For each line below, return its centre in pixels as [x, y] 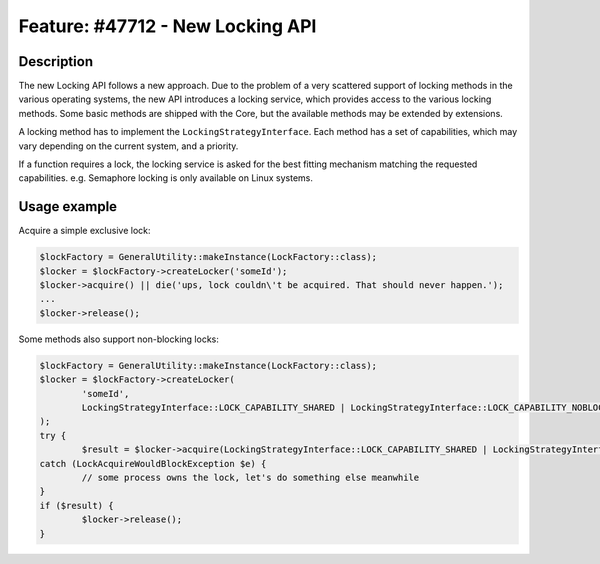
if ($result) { [76, 505]
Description [56, 61]
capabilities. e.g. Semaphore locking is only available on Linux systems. [166, 178]
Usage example [68, 206]
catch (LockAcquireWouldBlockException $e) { [153, 463]
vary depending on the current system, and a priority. [128, 146]
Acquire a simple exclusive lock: [84, 231]
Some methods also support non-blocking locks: [118, 339]
